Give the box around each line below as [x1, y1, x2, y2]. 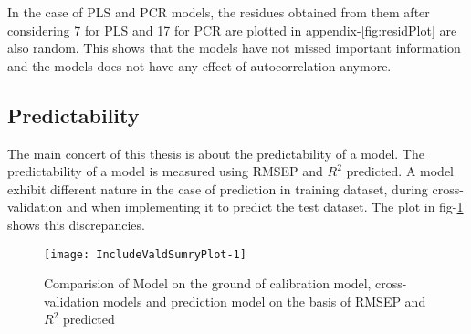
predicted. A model [346, 162, 455, 181]
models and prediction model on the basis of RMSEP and [102, 291, 426, 310]
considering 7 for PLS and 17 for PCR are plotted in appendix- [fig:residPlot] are [7, 20, 457, 39]
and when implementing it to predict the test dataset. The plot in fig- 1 [66, 197, 464, 216]
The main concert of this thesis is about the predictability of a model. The [7, 143, 424, 162]
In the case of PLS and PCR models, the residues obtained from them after [7, 3, 430, 21]
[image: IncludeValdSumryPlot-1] [44, 247, 246, 261]
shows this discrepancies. [7, 214, 145, 234]
